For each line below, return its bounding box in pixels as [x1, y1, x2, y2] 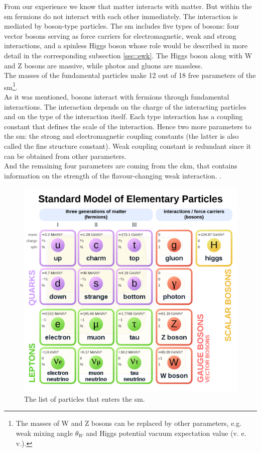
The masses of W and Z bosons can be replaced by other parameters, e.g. [16, 418, 242, 428]
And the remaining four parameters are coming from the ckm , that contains [4, 160, 237, 171]
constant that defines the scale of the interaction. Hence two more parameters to [4, 121, 251, 131]
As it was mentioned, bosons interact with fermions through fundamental [4, 92, 229, 102]
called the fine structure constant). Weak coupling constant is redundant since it [4, 140, 251, 151]
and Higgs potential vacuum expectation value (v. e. [85, 427, 246, 438]
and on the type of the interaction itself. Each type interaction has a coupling [4, 111, 243, 122]
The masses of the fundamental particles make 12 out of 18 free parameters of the [4, 70, 256, 80]
